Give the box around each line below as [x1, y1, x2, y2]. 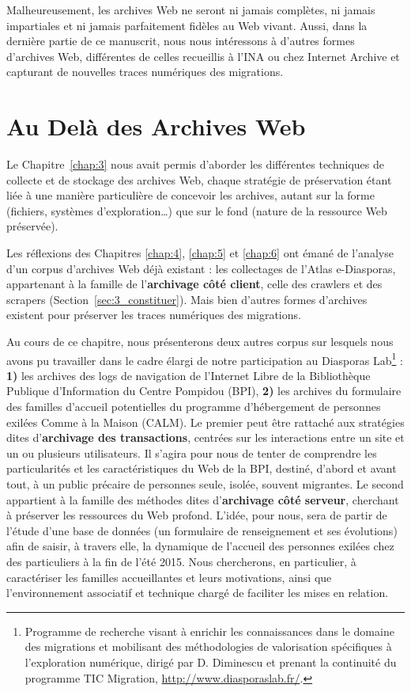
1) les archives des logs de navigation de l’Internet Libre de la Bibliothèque [6, 367, 371, 383]
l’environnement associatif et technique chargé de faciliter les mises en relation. [6, 584, 389, 601]
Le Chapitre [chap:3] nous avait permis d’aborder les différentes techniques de [6, 156, 384, 173]
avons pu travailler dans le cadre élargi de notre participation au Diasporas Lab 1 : [6, 349, 403, 368]
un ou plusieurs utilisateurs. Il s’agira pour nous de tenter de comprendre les [6, 444, 377, 461]
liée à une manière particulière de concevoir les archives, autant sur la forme [6, 187, 375, 203]
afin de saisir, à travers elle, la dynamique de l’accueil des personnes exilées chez [6, 538, 394, 554]
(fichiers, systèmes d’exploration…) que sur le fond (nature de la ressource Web [6, 202, 387, 219]
